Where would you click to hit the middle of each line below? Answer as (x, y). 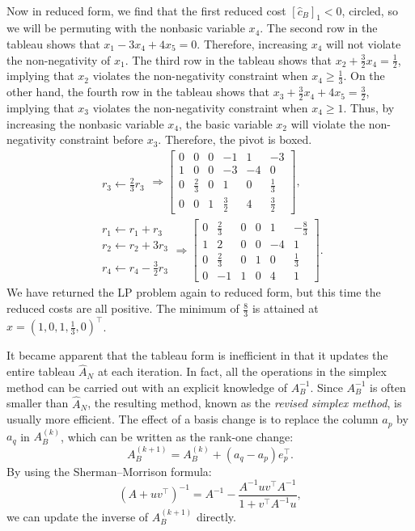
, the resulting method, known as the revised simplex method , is (245, 403)
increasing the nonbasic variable (85, 123)
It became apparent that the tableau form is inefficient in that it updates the (197, 355)
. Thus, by (369, 107)
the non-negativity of (59, 59)
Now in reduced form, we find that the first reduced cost (146, 10)
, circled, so (370, 10)
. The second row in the (319, 28)
